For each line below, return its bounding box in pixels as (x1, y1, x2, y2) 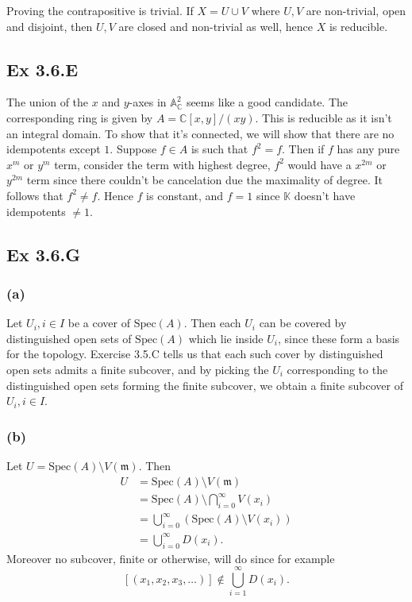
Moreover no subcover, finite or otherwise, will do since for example (6, 550, 335, 566)
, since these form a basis (277, 330, 400, 346)
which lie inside (188, 330, 264, 346)
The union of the (6, 94, 89, 110)
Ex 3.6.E (6, 56, 79, 81)
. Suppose (110, 141, 157, 157)
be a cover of (67, 315, 131, 331)
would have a (287, 156, 352, 172)
